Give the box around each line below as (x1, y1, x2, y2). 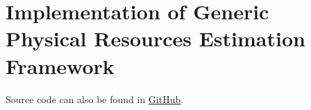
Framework (6, 51, 115, 80)
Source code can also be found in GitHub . (6, 91, 184, 106)
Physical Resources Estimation (6, 24, 305, 53)
